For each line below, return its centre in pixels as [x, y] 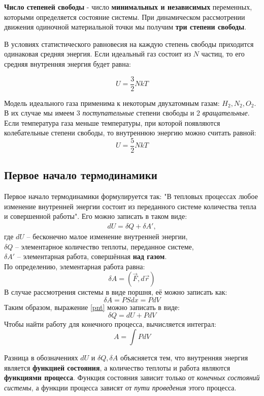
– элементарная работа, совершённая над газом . [92, 256]
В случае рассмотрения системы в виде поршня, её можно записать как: [116, 292]
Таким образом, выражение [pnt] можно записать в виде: [92, 307]
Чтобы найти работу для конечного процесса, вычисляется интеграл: [110, 323]
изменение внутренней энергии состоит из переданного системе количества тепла [130, 206]
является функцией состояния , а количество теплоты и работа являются [117, 367]
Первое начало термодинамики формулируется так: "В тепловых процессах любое [131, 196]
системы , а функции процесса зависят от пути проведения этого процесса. [120, 388]
